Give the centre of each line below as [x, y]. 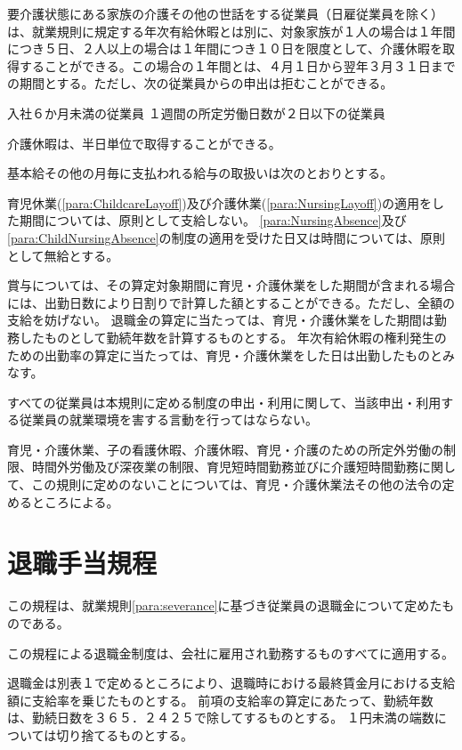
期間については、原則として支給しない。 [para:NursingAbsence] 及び [213, 220]
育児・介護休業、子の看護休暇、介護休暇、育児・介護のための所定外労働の [225, 449]
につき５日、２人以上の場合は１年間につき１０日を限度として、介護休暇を [225, 48]
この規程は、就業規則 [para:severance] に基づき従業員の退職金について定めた [225, 605]
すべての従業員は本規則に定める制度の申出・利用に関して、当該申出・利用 [224, 402]
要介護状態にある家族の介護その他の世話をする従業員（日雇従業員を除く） [225, 13]
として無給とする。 [63, 255]
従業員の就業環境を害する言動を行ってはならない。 [169, 419]
